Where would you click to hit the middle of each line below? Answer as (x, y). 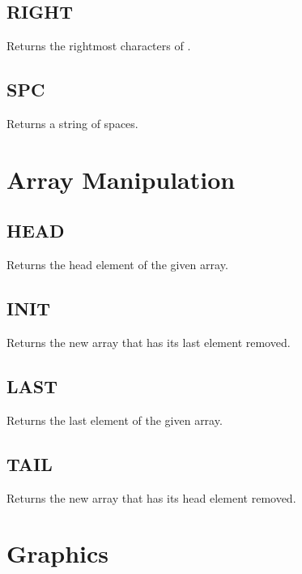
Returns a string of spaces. (72, 123)
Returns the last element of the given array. (115, 420)
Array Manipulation (121, 179)
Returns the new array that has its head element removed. (151, 497)
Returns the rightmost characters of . (99, 46)
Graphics (57, 553)
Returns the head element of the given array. (117, 265)
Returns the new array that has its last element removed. (149, 342)
